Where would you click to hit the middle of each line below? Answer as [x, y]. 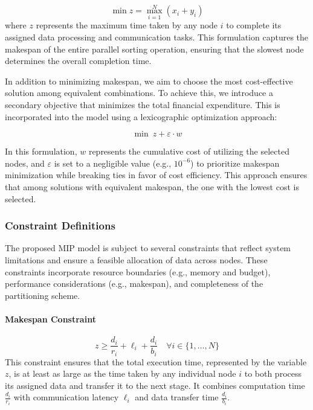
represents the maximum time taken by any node [127, 25]
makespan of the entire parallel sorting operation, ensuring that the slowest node [154, 49]
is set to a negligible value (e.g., [113, 163]
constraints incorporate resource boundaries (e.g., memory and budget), [138, 271]
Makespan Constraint [50, 319]
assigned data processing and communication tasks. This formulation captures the [157, 37]
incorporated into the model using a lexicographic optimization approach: [141, 116]
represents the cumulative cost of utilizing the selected [189, 151]
